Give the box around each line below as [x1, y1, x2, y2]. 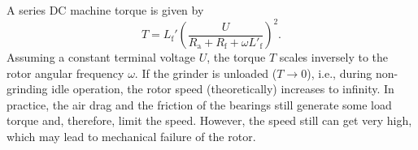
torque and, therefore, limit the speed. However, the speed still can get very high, [7, 112, 412, 129]
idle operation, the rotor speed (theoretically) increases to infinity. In [51, 80, 394, 97]
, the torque [207, 49, 266, 66]
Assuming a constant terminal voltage [7, 49, 196, 66]
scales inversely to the [279, 49, 389, 66]
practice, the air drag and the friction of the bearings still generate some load [7, 96, 392, 113]
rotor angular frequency [7, 64, 124, 81]
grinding [7, 80, 48, 97]
